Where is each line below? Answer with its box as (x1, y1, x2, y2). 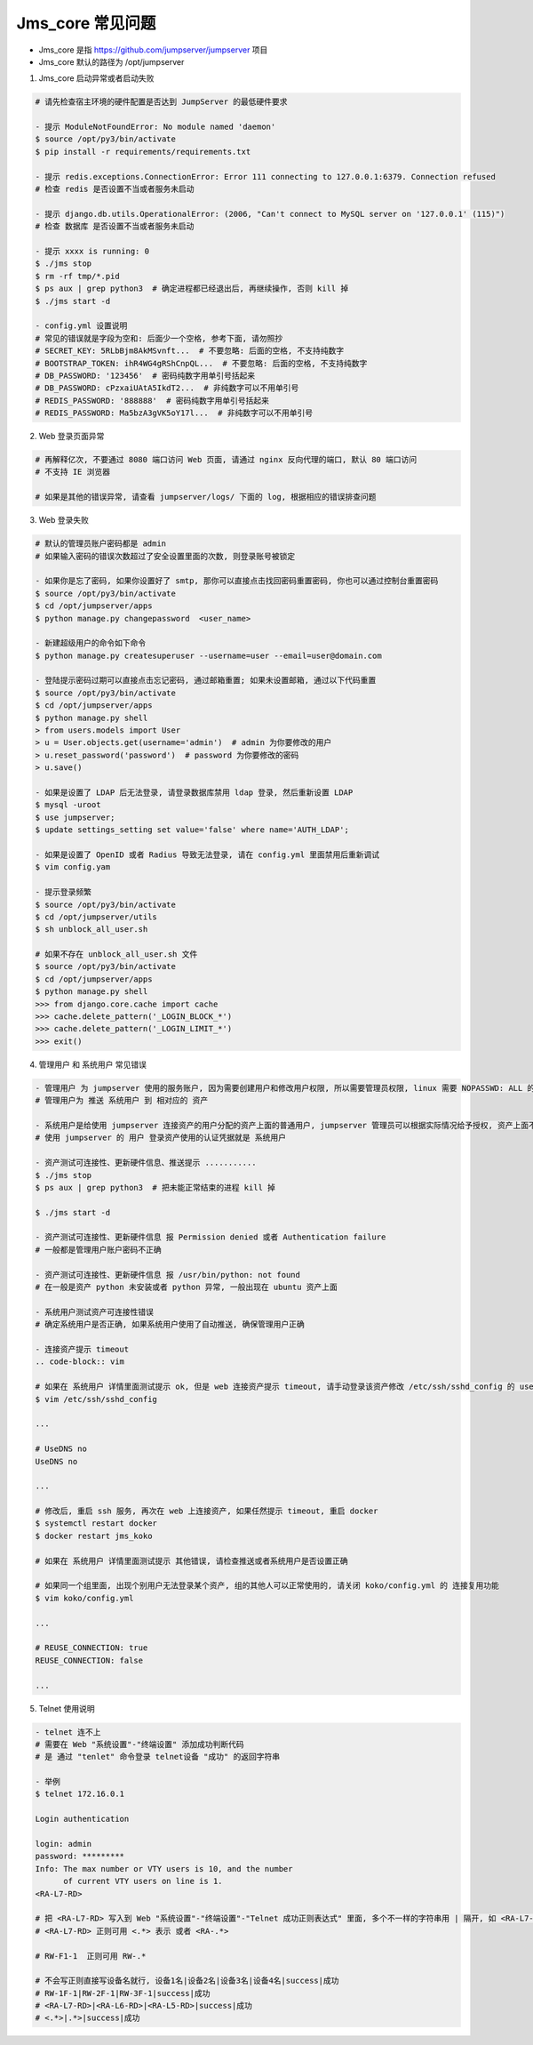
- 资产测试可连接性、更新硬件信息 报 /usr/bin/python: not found (35, 1270, 301, 1279)
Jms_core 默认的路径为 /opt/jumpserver (38, 56, 185, 67)
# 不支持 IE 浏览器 (35, 467, 111, 477)
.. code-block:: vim (35, 1357, 124, 1367)
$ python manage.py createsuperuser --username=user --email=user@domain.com (35, 650, 382, 661)
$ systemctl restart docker (35, 1519, 157, 1528)
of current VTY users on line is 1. (63, 1876, 223, 1887)
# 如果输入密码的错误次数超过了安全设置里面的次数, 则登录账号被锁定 (35, 551, 296, 561)
